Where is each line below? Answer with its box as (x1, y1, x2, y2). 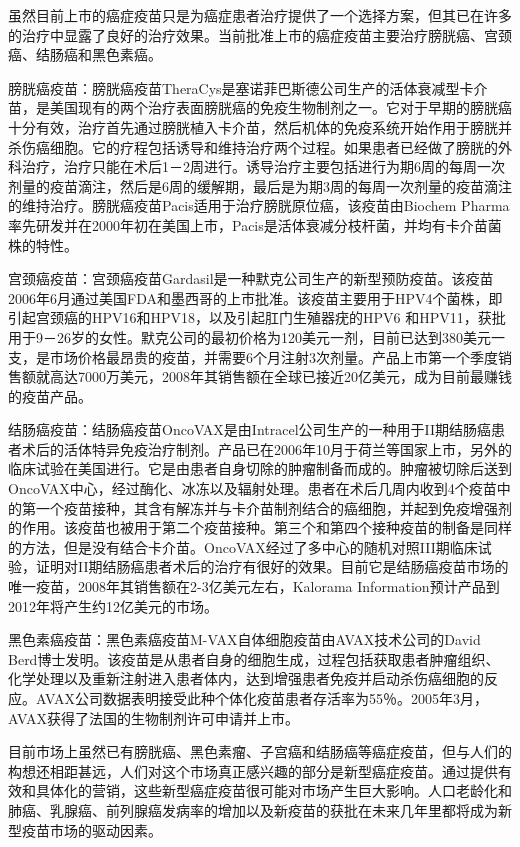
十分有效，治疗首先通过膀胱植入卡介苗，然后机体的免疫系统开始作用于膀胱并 (8, 116, 512, 137)
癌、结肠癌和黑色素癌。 (8, 44, 162, 65)
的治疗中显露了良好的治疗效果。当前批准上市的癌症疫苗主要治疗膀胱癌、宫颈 (8, 24, 512, 45)
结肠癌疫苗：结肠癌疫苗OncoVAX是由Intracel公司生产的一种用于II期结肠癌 (8, 419, 492, 440)
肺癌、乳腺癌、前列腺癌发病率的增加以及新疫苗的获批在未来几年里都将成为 (8, 799, 498, 820)
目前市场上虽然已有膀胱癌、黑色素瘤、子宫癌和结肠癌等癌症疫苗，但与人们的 (8, 741, 512, 762)
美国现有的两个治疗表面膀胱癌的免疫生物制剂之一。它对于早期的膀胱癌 (49, 97, 512, 118)
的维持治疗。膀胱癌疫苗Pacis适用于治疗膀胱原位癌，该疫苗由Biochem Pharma (8, 195, 510, 216)
